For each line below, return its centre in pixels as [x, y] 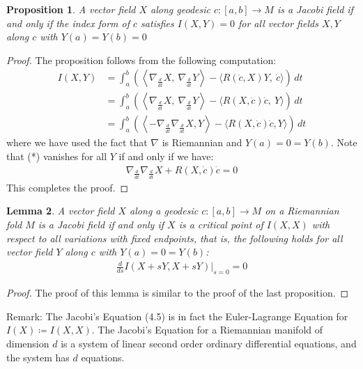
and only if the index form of [68, 23]
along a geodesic [164, 211]
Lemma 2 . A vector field [61, 211]
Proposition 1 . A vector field [71, 9]
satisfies [157, 23]
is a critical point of [221, 225]
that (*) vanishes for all [57, 156]
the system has [38, 357]
